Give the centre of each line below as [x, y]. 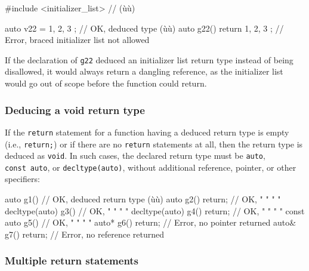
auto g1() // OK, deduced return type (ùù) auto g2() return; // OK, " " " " [143, 199]
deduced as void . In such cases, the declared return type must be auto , [135, 155]
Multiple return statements [72, 261]
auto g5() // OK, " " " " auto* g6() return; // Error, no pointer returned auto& [151, 222]
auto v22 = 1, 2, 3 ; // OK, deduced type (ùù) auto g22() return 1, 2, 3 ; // [144, 28]
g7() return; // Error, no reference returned [84, 234]
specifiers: [22, 179]
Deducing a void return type [75, 110]
